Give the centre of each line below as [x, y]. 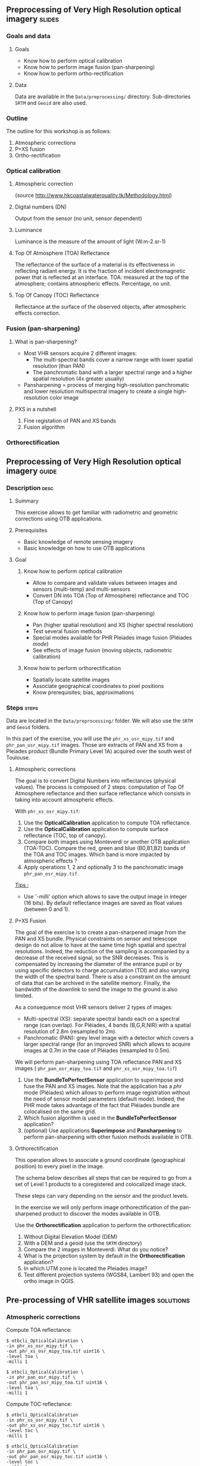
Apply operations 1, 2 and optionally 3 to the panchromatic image [103, 867]
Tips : [22, 885]
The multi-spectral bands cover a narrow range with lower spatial [113, 359]
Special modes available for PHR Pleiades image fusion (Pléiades [112, 638]
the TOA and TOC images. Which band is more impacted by [97, 854]
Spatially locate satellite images [71, 680]
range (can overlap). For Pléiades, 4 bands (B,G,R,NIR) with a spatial [107, 1025]
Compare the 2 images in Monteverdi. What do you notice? [96, 1250]
